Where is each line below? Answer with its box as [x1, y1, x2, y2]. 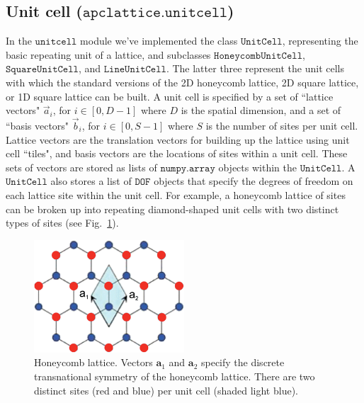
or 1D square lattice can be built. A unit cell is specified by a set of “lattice [6, 89, 334, 103]
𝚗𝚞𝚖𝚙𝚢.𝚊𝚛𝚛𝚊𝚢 [160, 163, 215, 174]
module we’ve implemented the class [80, 33, 238, 48]
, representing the [282, 33, 358, 48]
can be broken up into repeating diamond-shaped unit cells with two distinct [6, 201, 339, 216]
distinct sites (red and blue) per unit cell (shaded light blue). [34, 382, 298, 397]
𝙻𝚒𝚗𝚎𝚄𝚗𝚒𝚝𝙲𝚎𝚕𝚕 [103, 64, 166, 75]
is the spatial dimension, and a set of [181, 103, 341, 118]
